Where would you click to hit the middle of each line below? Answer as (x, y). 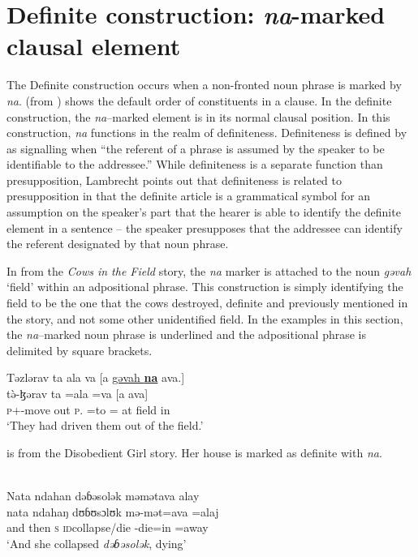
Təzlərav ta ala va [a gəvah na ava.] (96, 377)
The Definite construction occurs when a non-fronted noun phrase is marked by (204, 85)
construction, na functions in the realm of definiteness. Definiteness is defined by (207, 133)
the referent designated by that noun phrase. (118, 244)
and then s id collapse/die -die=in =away (108, 527)
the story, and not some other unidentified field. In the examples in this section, (205, 318)
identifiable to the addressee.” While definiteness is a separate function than (195, 164)
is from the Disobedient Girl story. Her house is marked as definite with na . (194, 452)
